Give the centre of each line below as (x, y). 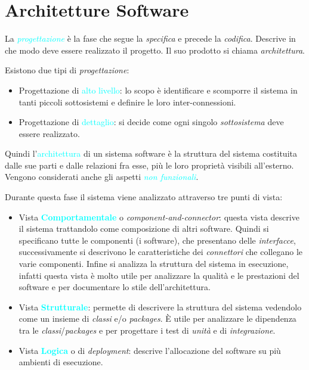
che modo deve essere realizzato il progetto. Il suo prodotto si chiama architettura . (155, 50)
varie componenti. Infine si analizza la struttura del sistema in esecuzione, (154, 264)
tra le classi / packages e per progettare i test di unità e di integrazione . (147, 330)
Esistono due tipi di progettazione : (67, 70)
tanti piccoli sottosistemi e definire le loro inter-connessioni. (127, 102)
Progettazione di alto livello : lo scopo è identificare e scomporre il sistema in (158, 90)
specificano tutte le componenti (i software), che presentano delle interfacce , (157, 240)
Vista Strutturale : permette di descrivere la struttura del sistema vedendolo (160, 307)
